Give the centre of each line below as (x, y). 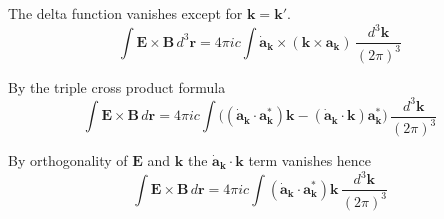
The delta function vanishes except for (125, 13)
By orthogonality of (68, 160)
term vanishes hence (310, 160)
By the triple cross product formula (117, 86)
